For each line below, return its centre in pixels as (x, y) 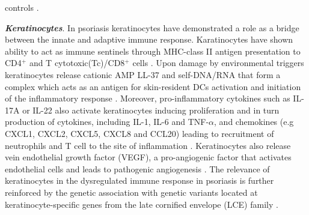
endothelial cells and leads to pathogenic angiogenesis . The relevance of (137, 168)
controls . (22, 7)
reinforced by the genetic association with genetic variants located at (131, 192)
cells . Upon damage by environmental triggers (218, 63)
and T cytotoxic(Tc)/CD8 (77, 63)
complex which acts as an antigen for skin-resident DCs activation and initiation (153, 86)
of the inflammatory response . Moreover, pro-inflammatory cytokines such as (148, 98)
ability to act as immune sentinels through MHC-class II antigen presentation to (153, 51)
